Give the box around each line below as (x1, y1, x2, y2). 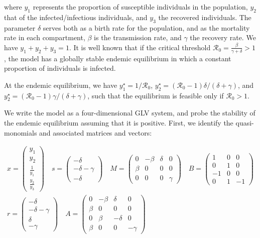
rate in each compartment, (4, 32, 85, 43)
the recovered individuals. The (158, 12, 251, 22)
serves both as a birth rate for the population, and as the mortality (43, 22, 250, 33)
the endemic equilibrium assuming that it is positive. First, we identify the (4, 117, 233, 128)
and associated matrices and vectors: (39, 127, 152, 138)
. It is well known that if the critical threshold (69, 42, 211, 52)
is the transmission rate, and (94, 32, 182, 43)
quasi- (235, 117, 254, 128)
